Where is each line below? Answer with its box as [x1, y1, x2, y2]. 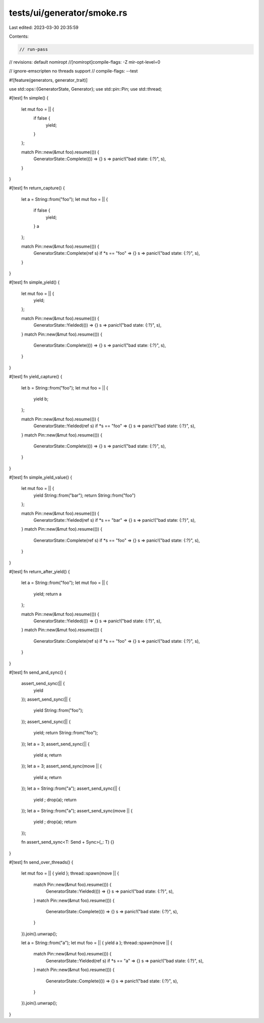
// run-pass [19, 47, 48, 52]
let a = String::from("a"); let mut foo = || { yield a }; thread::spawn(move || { [21, 940, 173, 946]
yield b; [33, 396, 49, 402]
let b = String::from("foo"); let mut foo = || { [21, 385, 109, 390]
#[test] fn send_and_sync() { [9, 669, 66, 675]
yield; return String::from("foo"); [33, 730, 98, 736]
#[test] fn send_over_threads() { [9, 859, 73, 865]
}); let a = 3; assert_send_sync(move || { [21, 763, 102, 769]
